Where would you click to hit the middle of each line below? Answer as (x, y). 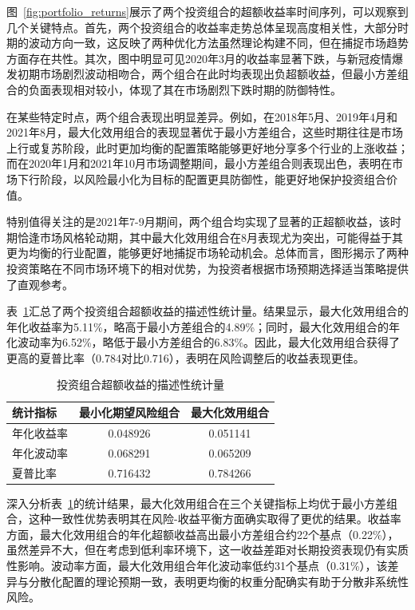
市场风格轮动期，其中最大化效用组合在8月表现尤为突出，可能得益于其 (221, 237)
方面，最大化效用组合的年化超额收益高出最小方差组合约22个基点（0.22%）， (203, 534)
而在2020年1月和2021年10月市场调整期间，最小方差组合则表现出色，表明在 (199, 163)
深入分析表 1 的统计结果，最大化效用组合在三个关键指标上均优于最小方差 (196, 503)
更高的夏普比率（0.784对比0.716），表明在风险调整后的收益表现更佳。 (186, 357)
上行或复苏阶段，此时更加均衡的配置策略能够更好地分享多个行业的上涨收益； (207, 147)
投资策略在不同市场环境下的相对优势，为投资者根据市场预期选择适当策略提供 (207, 268)
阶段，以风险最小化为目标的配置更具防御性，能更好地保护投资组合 (213, 178)
